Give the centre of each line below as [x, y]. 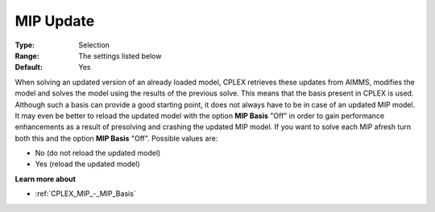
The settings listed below [120, 55]
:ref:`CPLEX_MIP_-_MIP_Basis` [85, 194]
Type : [25, 45]
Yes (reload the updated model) [87, 164]
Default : [29, 67]
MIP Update [55, 21]
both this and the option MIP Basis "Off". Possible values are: [116, 138]
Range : [27, 55]
